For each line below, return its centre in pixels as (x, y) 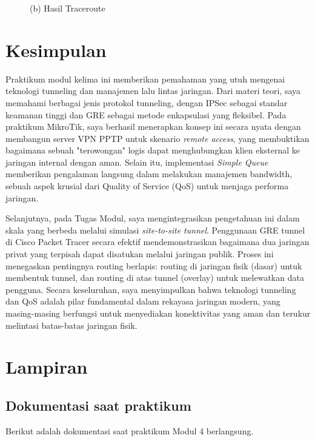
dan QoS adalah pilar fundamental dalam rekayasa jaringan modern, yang (143, 301)
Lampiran (47, 367)
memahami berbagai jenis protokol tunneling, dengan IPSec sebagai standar (147, 102)
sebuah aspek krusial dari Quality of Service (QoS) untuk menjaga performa (147, 186)
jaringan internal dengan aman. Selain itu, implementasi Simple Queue (137, 162)
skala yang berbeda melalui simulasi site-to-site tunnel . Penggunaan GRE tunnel (155, 230)
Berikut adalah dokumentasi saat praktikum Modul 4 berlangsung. (130, 430)
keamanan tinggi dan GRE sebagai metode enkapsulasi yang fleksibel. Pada (146, 114)
